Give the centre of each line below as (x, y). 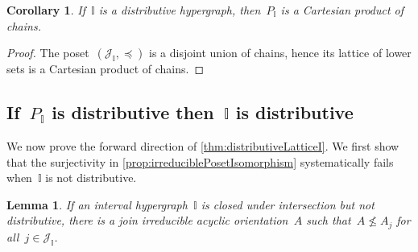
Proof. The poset (48, 53)
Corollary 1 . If (46, 10)
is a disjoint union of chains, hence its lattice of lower (280, 53)
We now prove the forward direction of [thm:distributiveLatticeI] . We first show (203, 145)
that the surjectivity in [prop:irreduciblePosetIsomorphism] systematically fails (200, 161)
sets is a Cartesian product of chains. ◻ (106, 69)
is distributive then (133, 112)
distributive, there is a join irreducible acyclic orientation (147, 220)
